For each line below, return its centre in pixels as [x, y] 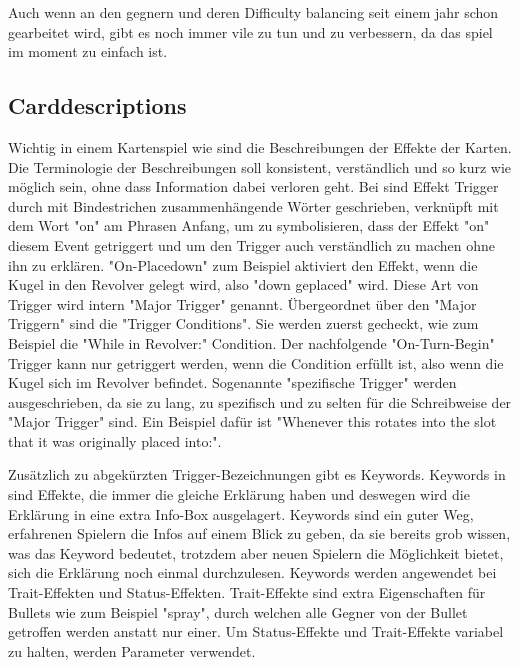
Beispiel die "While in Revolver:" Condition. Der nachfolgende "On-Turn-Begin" [251, 342]
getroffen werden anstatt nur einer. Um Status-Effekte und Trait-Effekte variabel [256, 631]
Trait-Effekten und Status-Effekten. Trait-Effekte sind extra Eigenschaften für [247, 592]
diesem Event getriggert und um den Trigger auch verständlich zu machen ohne [252, 244]
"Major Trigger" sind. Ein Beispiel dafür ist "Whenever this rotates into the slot [252, 421]
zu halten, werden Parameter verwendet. [132, 650]
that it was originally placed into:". [115, 440]
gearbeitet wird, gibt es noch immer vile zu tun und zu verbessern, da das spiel [250, 31]
